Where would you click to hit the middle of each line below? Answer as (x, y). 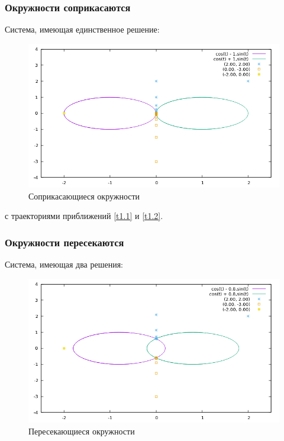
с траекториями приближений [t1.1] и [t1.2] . (84, 216)
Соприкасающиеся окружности (84, 196)
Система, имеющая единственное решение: (82, 29)
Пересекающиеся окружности (82, 431)
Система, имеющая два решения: (64, 264)
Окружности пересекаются (64, 242)
